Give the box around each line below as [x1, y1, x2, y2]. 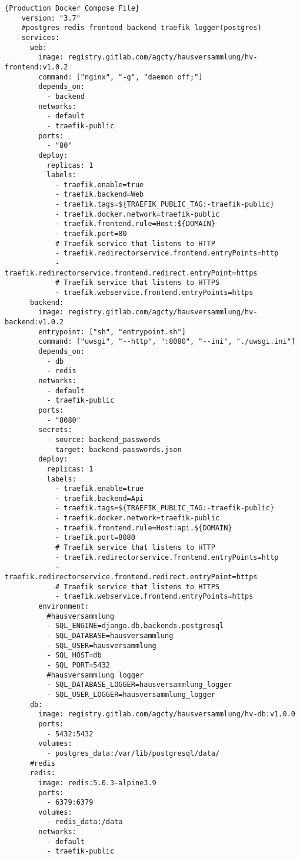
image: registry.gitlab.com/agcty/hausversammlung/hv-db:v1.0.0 [38, 710, 295, 719]
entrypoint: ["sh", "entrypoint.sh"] [38, 327, 186, 336]
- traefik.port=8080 [55, 533, 135, 542]
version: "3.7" [21, 14, 81, 22]
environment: [38, 602, 89, 611]
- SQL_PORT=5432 [46, 660, 110, 669]
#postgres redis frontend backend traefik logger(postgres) [21, 24, 262, 32]
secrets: [38, 426, 72, 434]
